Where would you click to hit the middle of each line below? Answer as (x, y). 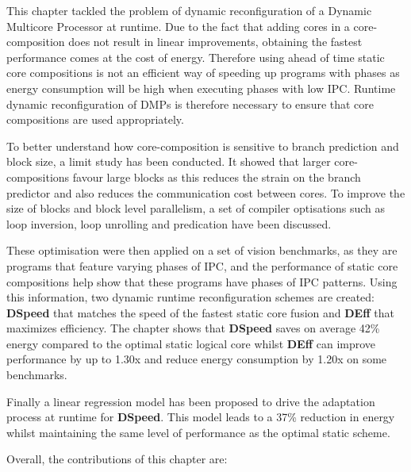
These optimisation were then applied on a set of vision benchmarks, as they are (202, 250)
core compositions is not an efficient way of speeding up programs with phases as (203, 73)
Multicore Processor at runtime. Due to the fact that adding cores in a (178, 26)
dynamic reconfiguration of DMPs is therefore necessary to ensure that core (190, 104)
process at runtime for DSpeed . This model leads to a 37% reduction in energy (201, 417)
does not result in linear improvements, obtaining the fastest (215, 42)
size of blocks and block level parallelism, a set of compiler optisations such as (196, 208)
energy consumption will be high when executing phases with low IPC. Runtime (201, 88)
